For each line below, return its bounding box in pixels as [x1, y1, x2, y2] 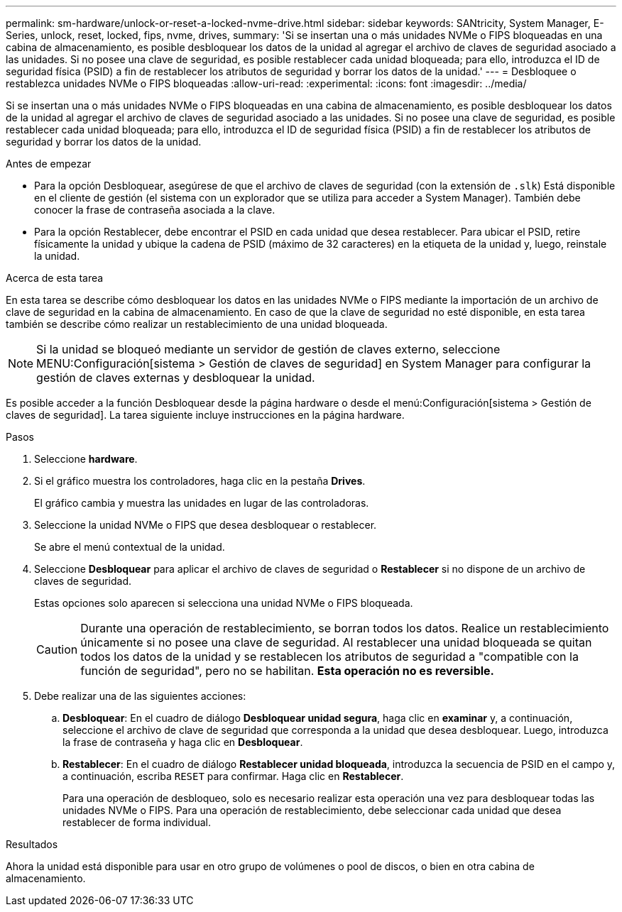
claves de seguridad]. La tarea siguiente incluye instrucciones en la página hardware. [6, 409, 405, 421]
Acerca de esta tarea [6, 272, 104, 284]
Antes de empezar [6, 158, 92, 170]
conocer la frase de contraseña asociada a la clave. [34, 204, 275, 216]
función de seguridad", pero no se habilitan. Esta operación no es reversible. [80, 664, 494, 678]
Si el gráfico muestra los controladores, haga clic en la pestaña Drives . [34, 475, 366, 487]
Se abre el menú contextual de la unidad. [34, 541, 225, 553]
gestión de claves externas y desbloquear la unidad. [36, 370, 315, 385]
